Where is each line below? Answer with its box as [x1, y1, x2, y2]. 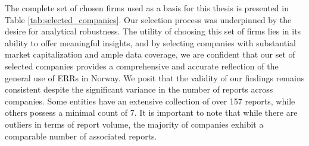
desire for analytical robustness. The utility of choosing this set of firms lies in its [5, 25, 301, 37]
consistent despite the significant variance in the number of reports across [5, 83, 273, 96]
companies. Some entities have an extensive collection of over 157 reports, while [5, 94, 295, 107]
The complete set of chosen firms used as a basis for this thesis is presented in [5, 2, 289, 14]
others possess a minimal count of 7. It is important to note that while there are [5, 106, 298, 119]
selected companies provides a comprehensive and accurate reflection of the [5, 59, 279, 72]
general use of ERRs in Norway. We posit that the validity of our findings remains [5, 71, 305, 84]
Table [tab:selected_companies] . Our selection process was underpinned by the [5, 13, 292, 26]
